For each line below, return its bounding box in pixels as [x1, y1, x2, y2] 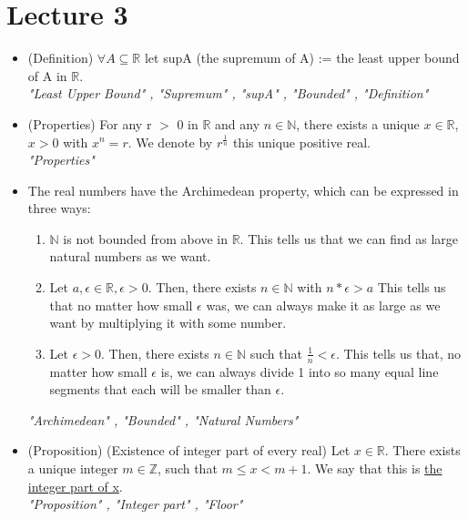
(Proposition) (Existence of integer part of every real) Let [27, 441, 351, 460]
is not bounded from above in [63, 229, 228, 248]
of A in [27, 66, 67, 85]
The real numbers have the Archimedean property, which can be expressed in [27, 180, 459, 199]
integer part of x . [27, 476, 123, 495]
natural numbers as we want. [49, 247, 211, 266]
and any [215, 114, 260, 133]
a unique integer [27, 459, 118, 478]
